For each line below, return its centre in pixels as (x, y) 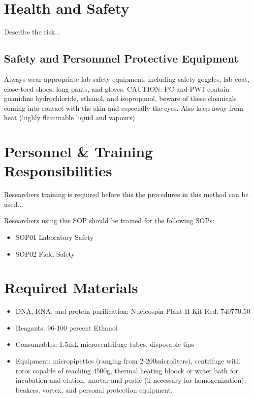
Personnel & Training (79, 151)
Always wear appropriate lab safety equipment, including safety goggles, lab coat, (127, 79)
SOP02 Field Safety (45, 253)
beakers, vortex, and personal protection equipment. (94, 389)
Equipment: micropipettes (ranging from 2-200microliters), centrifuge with (128, 361)
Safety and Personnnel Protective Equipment (121, 58)
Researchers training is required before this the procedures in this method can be (126, 194)
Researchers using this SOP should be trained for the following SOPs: (109, 220)
